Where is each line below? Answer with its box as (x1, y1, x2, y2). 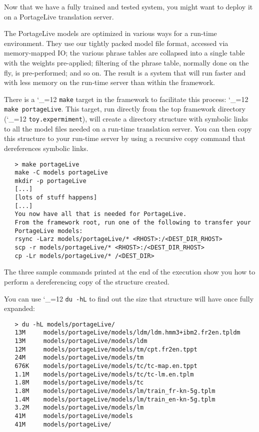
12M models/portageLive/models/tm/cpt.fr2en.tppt (14, 345, 197, 353)
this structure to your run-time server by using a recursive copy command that (4, 133, 245, 143)
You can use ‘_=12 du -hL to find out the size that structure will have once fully (4, 293, 254, 303)
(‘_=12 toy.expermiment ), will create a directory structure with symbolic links (4, 113, 248, 124)
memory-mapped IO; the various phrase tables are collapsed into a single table (4, 47, 245, 58)
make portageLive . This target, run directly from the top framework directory (4, 103, 245, 114)
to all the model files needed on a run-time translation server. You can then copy (4, 123, 252, 133)
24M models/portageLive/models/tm (14, 354, 144, 361)
